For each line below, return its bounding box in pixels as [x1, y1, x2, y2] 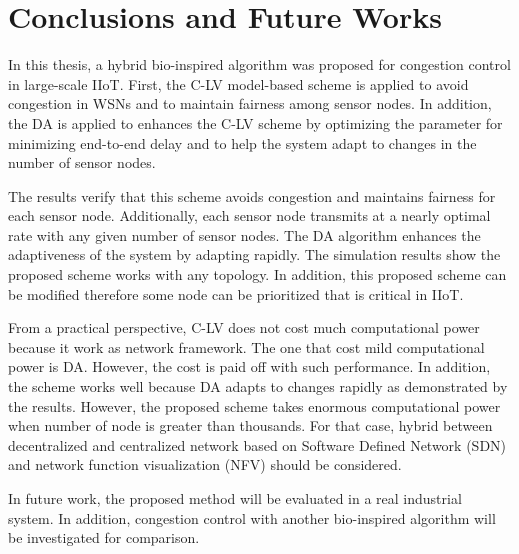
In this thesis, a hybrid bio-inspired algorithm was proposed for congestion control [8, 54, 511, 75]
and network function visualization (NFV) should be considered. [8, 454, 402, 475]
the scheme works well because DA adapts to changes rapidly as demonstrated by [8, 376, 508, 397]
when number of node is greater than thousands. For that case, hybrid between [8, 415, 493, 436]
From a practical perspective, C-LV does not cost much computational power [8, 317, 480, 338]
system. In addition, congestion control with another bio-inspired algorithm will [8, 507, 496, 528]
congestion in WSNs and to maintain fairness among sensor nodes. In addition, [8, 93, 492, 114]
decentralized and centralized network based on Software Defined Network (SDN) [8, 434, 507, 455]
